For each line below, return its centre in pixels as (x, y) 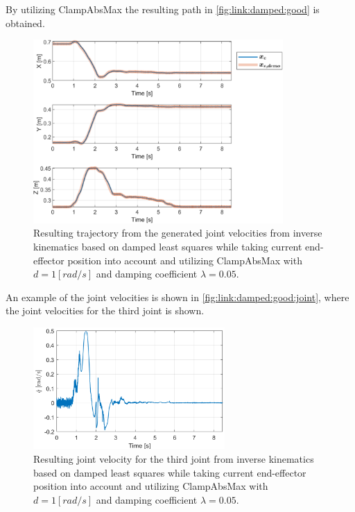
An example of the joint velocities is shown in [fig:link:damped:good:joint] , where (177, 297)
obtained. (25, 23)
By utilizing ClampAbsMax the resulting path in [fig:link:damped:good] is (163, 9)
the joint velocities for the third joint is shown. (105, 310)
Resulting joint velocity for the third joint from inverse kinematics (174, 458)
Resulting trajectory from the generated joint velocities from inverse (178, 233)
